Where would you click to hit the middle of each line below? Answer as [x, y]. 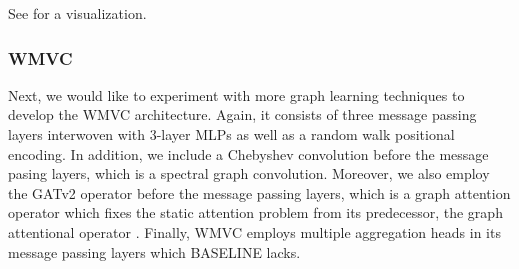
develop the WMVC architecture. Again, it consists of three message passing [242, 114]
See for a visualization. [77, 13]
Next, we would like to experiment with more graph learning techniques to [236, 94]
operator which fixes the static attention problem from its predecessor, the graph [255, 212]
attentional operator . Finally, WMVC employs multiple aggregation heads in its [254, 231]
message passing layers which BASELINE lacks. [154, 251]
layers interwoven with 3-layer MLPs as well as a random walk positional [231, 134]
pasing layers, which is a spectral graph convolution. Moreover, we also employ [249, 173]
